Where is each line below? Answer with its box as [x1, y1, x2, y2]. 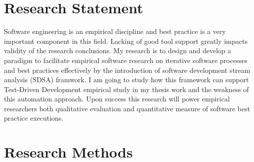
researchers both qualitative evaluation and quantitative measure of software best [4, 103, 250, 113]
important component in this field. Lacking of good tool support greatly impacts [4, 35, 248, 46]
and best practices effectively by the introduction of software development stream [4, 65, 251, 75]
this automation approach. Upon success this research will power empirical [4, 94, 230, 104]
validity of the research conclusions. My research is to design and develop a [4, 45, 231, 56]
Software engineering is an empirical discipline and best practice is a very [4, 26, 226, 36]
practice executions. [4, 113, 64, 123]
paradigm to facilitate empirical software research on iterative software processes [4, 55, 248, 65]
